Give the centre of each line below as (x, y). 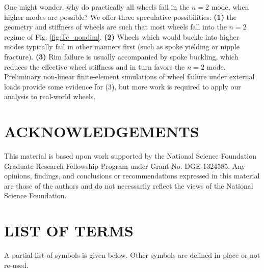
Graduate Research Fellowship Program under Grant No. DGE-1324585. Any (125, 165)
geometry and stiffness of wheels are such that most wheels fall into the (115, 27)
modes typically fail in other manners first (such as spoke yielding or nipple (122, 47)
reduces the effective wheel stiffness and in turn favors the (95, 66)
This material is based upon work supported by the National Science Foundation (130, 156)
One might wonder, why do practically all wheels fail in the (97, 7)
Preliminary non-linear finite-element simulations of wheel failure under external (129, 77)
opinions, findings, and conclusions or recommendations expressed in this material (132, 176)
